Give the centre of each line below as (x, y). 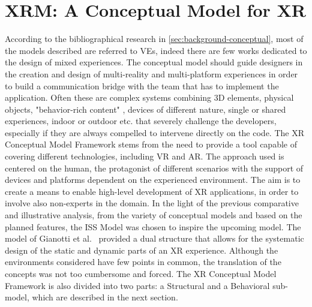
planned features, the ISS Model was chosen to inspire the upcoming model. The (153, 226)
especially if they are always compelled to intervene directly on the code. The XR (154, 132)
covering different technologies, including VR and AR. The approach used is (145, 156)
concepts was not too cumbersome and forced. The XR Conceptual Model (141, 273)
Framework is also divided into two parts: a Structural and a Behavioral (137, 285)
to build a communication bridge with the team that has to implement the (142, 85)
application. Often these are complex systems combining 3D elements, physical (149, 97)
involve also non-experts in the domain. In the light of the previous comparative (152, 203)
